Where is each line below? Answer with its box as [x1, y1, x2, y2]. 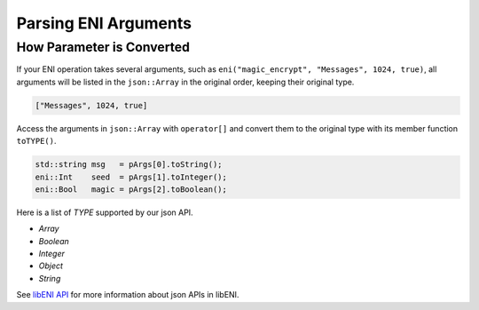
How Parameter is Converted [16, 39, 191, 55]
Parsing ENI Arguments [16, 13, 192, 33]
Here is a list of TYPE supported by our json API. [16, 207, 194, 218]
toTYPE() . [16, 136, 57, 147]
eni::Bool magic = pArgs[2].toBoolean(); [35, 184, 228, 195]
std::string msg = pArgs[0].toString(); [35, 160, 223, 170]
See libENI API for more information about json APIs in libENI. [16, 290, 239, 300]
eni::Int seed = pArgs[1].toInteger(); [35, 171, 228, 182]
